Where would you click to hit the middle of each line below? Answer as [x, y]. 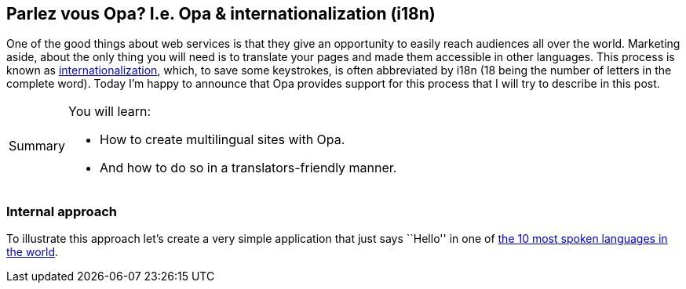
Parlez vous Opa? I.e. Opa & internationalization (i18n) [221, 14]
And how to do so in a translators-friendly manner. [248, 168]
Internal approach [62, 211]
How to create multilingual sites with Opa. [223, 140]
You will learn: [110, 112]
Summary [37, 146]
